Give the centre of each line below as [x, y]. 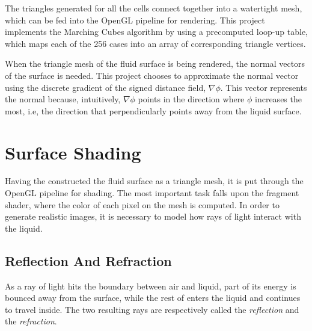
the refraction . [31, 321]
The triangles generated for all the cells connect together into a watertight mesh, [154, 8]
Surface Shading [73, 152]
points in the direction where [191, 99]
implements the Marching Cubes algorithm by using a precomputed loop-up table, [156, 32]
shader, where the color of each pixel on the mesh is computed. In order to [142, 204]
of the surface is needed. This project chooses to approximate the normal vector [152, 75]
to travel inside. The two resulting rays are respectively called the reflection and [152, 309]
